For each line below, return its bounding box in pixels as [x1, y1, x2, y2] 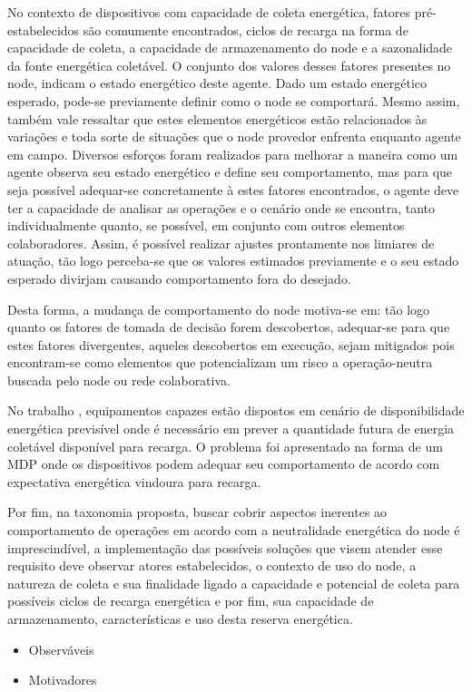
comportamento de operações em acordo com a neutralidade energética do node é [7, 521, 460, 540]
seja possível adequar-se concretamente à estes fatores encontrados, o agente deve [7, 180, 459, 199]
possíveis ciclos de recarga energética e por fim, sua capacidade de [7, 591, 374, 610]
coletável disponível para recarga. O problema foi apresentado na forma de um [7, 436, 443, 455]
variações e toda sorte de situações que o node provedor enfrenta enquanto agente [7, 127, 461, 146]
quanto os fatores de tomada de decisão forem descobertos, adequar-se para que [7, 317, 450, 336]
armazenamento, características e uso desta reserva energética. [7, 609, 353, 628]
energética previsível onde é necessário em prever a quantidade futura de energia [7, 419, 455, 438]
